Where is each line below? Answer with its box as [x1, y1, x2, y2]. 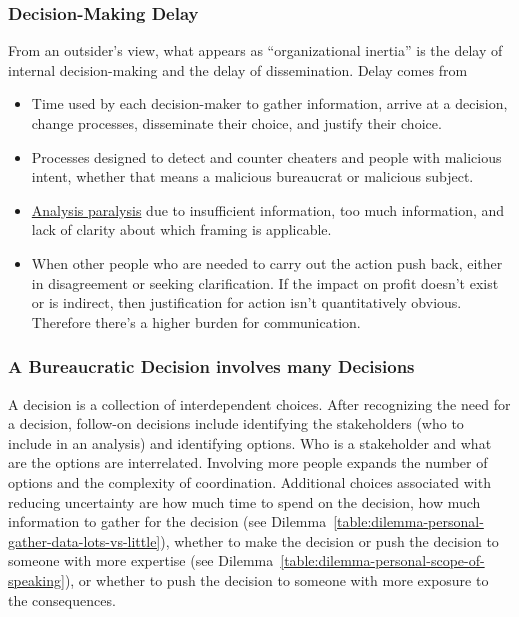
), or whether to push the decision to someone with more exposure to [64, 569, 489, 590]
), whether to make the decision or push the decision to [160, 530, 499, 551]
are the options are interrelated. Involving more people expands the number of [8, 452, 488, 473]
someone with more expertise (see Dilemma [8, 550, 274, 571]
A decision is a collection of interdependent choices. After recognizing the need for [8, 393, 511, 414]
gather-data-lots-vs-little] [8, 530, 161, 551]
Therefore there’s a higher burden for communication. [31, 311, 361, 332]
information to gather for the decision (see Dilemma [8, 511, 327, 532]
